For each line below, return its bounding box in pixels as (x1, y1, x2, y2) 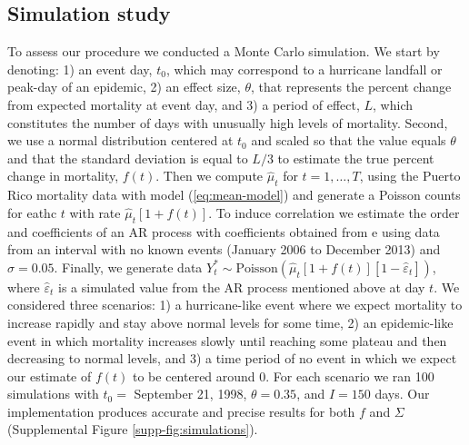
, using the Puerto (359, 166, 461, 185)
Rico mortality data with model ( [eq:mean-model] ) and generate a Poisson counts (7, 185, 461, 204)
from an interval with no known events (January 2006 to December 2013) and (7, 240, 441, 259)
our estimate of (7, 366, 92, 385)
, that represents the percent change (250, 77, 452, 96)
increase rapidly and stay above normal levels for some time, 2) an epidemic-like (7, 312, 454, 331)
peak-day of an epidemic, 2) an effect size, (7, 77, 241, 96)
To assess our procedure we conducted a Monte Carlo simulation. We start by (7, 42, 440, 61)
